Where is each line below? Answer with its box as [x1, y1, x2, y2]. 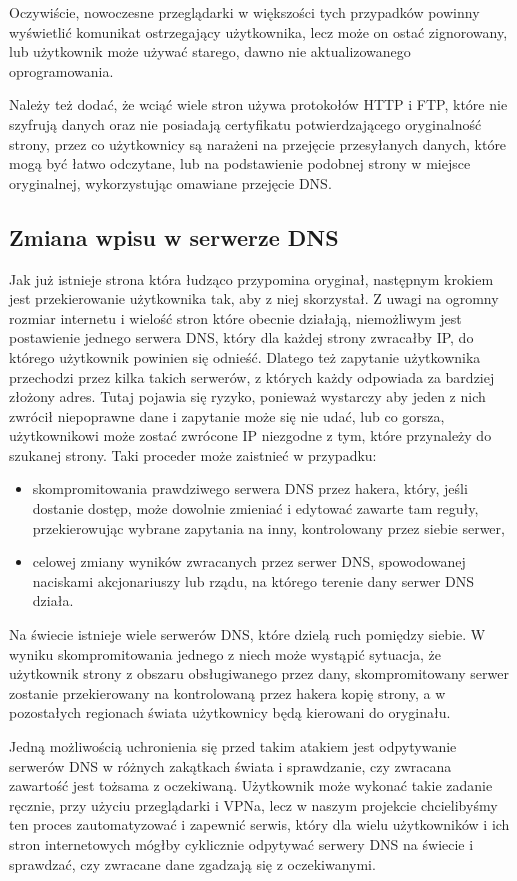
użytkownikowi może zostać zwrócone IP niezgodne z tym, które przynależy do [9, 425, 492, 446]
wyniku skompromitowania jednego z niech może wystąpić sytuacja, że [9, 643, 441, 664]
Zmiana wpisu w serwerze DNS [9, 221, 339, 252]
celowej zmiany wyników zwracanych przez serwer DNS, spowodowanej [32, 551, 466, 572]
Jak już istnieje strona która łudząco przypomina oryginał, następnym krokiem [9, 268, 494, 289]
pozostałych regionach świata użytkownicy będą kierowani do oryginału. [9, 702, 451, 723]
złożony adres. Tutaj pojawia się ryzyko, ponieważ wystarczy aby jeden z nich [9, 386, 486, 407]
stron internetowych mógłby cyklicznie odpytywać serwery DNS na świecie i [9, 833, 474, 854]
